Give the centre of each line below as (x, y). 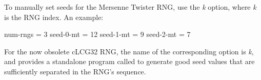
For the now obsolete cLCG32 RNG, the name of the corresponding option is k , (129, 51)
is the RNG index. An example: (54, 17)
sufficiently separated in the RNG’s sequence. (75, 71)
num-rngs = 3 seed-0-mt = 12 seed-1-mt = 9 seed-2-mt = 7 (97, 34)
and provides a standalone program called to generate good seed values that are (129, 61)
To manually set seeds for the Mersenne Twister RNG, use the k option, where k (130, 7)
